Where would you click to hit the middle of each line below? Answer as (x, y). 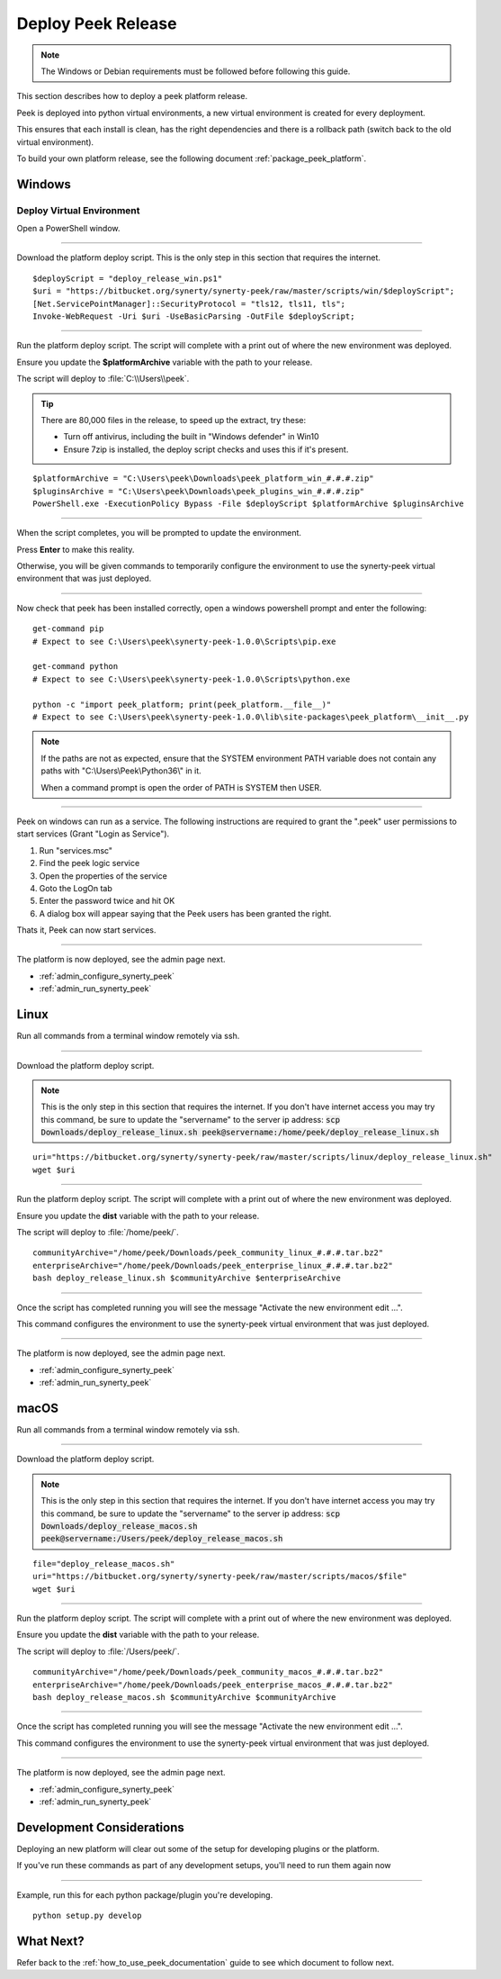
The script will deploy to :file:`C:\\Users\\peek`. (103, 379)
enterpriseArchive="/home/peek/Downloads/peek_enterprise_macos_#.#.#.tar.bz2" (213, 1685)
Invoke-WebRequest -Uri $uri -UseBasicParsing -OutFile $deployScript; (194, 316)
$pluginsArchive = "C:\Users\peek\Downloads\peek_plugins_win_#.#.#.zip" (199, 491)
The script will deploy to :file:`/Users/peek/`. (98, 1651)
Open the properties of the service (103, 876)
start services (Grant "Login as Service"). (93, 834)
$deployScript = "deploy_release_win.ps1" (128, 278)
